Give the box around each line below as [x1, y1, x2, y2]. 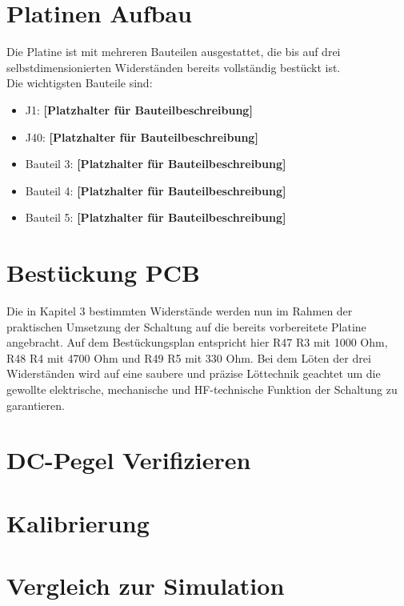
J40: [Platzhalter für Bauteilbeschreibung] [25, 128, 258, 145]
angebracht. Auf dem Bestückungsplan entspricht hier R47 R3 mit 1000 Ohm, [6, 334, 388, 351]
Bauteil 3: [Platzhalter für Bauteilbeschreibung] [25, 155, 286, 172]
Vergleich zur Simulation [6, 569, 285, 602]
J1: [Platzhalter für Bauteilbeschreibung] [25, 101, 253, 118]
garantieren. [6, 396, 65, 413]
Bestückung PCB [6, 256, 200, 289]
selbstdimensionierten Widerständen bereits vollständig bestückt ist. [6, 58, 341, 75]
